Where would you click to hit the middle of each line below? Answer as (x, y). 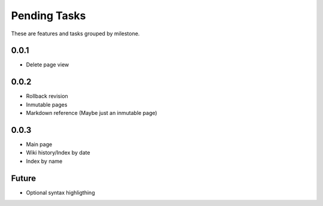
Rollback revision (47, 96)
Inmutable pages (47, 104)
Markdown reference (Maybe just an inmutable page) (92, 113)
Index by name (44, 161)
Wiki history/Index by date (58, 153)
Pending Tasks (48, 16)
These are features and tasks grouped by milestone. (75, 34)
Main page (39, 144)
